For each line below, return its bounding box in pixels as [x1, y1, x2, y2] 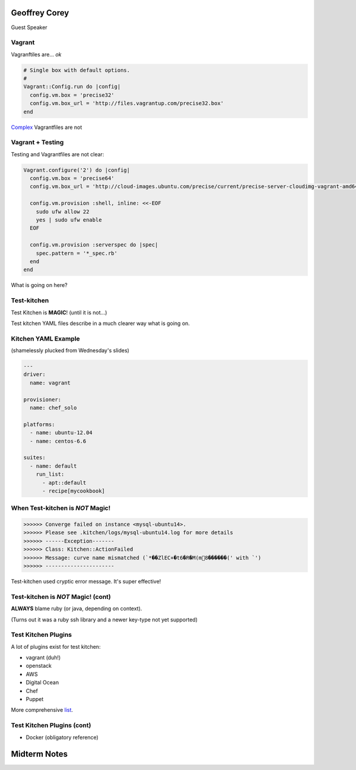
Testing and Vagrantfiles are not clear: [11, 150, 104, 157]
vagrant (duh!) [26, 654, 61, 661]
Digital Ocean [26, 679, 59, 686]
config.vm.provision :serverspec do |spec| [30, 241, 158, 248]
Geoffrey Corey [11, 8, 69, 18]
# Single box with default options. [23, 67, 131, 74]
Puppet [26, 695, 44, 702]
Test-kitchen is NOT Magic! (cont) [11, 592, 111, 601]
